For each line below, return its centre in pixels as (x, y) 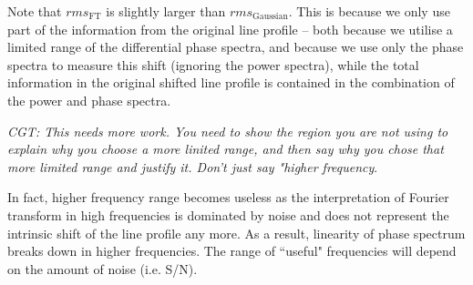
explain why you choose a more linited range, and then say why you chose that (226, 149)
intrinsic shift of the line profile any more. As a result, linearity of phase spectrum (236, 233)
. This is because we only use (369, 11)
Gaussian (270, 17)
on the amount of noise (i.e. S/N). (103, 268)
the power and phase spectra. (89, 100)
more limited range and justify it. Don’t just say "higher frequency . (193, 166)
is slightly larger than (166, 11)
